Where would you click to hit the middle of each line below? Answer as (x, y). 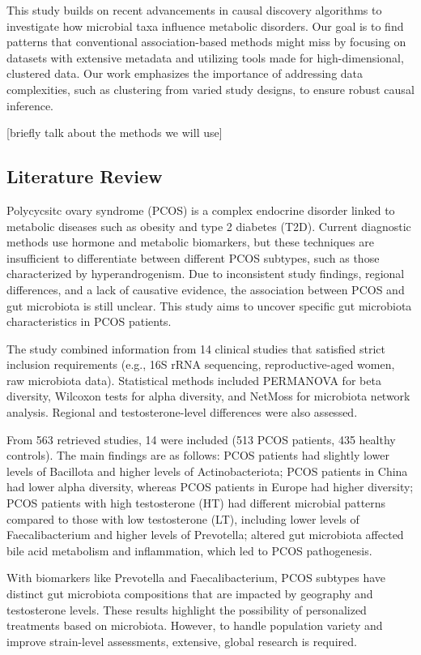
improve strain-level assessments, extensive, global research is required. (182, 641)
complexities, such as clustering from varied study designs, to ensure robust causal (210, 89)
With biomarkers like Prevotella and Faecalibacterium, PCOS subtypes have (196, 578)
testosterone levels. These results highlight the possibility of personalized (187, 609)
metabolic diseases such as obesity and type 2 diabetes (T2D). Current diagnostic (209, 226)
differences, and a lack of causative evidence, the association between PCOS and (206, 289)
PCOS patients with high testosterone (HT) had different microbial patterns (196, 503)
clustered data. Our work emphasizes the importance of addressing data (185, 73)
